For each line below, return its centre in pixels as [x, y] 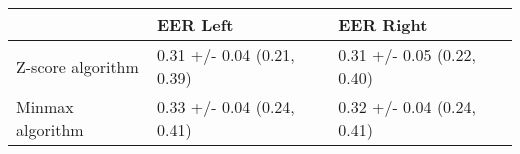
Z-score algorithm [77, 66]
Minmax [45, 106]
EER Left [195, 24]
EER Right [383, 24]
